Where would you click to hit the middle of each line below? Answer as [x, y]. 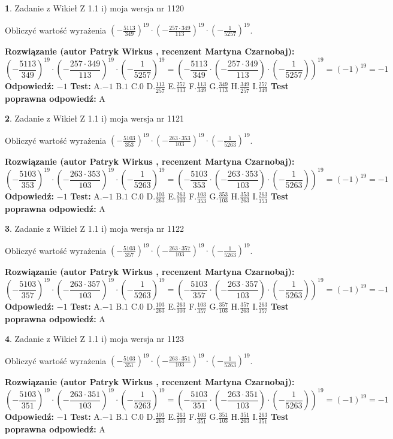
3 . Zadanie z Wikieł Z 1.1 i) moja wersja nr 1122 [95, 228]
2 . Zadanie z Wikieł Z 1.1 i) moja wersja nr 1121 [95, 118]
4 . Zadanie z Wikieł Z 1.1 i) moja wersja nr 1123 [95, 339]
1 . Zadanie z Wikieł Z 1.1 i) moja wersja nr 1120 [95, 8]
